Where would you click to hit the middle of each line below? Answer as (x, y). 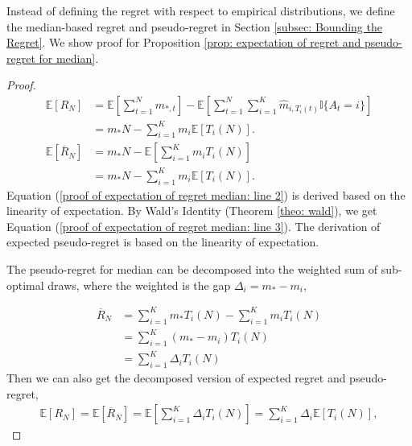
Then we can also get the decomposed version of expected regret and (176, 378)
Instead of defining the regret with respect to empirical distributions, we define (201, 10)
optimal (25, 285)
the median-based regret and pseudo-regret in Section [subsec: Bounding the (194, 26)
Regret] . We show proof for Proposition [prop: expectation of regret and (184, 42)
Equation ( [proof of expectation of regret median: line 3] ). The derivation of (194, 226)
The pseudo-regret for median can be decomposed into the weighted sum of (192, 269)
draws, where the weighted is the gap (139, 285)
